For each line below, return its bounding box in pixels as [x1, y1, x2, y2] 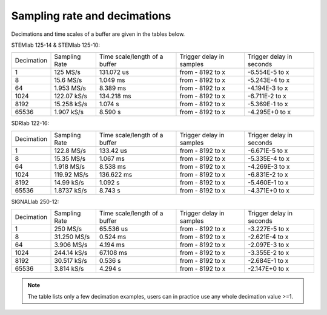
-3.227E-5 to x [248, 225, 289, 233]
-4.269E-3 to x [248, 162, 290, 171]
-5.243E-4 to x [247, 76, 290, 84]
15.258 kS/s [54, 100, 88, 109]
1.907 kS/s [54, 108, 84, 117]
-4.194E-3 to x [247, 84, 288, 92]
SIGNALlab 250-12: [11, 198, 59, 205]
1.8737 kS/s [54, 186, 87, 194]
